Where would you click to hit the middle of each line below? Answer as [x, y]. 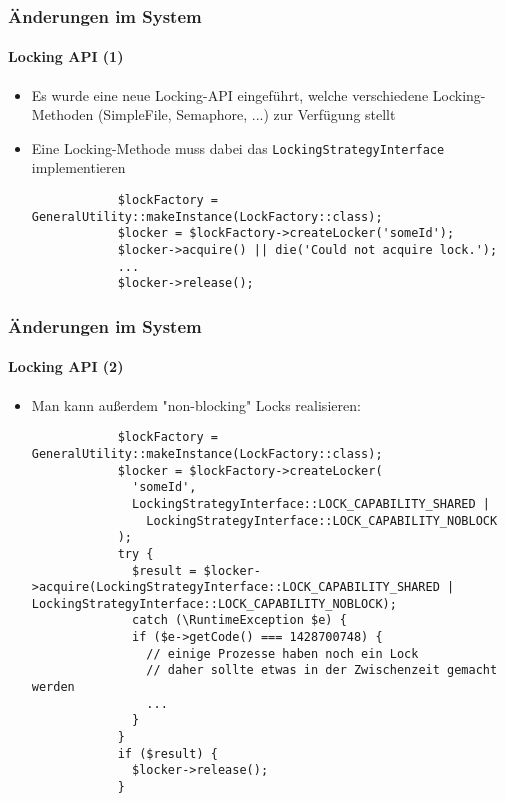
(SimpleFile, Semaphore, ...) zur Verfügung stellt [246, 114]
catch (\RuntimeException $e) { [239, 620]
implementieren [78, 167]
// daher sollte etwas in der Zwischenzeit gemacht [322, 670]
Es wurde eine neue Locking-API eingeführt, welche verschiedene [230, 94]
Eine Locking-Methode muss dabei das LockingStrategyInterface [238, 147]
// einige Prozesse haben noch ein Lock [282, 653]
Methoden [62, 114]
